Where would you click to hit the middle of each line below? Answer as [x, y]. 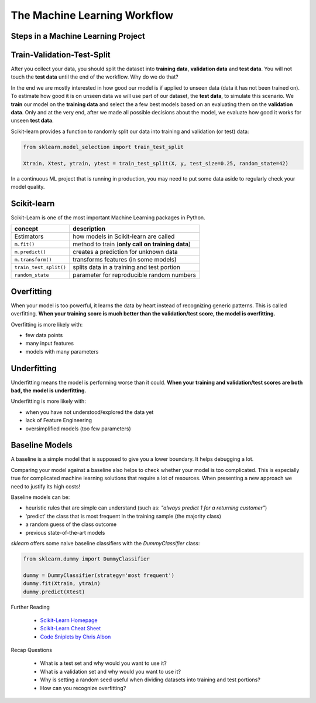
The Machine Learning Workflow [92, 15]
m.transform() [33, 259]
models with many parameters [62, 351]
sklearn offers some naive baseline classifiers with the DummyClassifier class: [105, 543]
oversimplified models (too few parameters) [78, 429]
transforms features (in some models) [125, 260]
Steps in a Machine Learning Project [78, 36]
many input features [50, 344]
